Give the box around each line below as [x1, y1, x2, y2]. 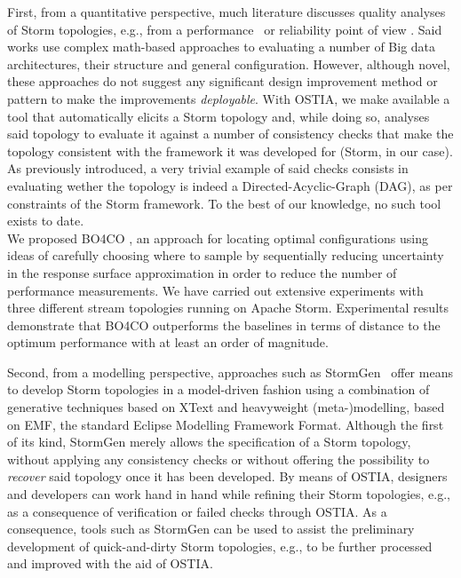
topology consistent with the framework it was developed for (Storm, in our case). [7, 141, 453, 160]
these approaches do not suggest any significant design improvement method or [7, 72, 438, 91]
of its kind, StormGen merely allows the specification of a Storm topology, [7, 432, 411, 451]
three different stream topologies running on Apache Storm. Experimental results [7, 298, 449, 317]
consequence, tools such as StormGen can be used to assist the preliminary [7, 519, 415, 538]
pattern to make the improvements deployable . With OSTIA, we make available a [7, 89, 450, 107]
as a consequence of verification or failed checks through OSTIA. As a [7, 502, 387, 520]
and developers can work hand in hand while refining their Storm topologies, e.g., [7, 485, 450, 503]
